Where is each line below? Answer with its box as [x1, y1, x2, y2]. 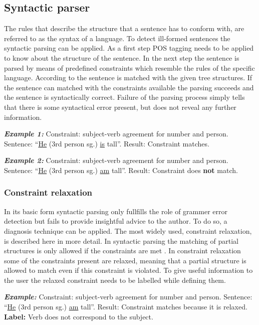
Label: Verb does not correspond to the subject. [4, 311, 153, 321]
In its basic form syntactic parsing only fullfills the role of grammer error [4, 206, 227, 216]
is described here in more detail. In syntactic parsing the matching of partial [4, 235, 238, 246]
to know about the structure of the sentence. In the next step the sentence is [4, 52, 239, 63]
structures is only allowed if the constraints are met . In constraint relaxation [4, 245, 241, 256]
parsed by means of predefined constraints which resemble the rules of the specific [4, 62, 255, 73]
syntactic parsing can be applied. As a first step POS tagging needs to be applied [4, 43, 254, 53]
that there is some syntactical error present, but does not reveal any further [4, 101, 236, 112]
